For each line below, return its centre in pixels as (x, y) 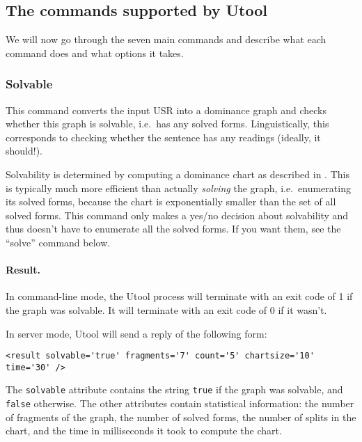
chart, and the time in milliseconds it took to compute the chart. (144, 431)
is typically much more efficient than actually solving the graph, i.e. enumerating (178, 188)
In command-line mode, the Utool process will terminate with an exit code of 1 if (179, 296)
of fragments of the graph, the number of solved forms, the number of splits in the (181, 417)
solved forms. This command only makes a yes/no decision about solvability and (177, 215)
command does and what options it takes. (95, 53)
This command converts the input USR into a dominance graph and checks (166, 110)
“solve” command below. (58, 242)
